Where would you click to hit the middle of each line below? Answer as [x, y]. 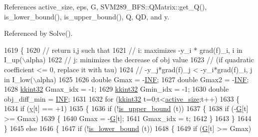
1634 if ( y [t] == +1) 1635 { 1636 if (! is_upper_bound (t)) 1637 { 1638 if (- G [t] [126, 108]
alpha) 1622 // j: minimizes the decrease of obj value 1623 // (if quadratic [140, 60]
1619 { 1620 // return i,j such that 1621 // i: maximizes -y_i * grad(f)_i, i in [123, 50]
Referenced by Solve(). [38, 33]
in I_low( [18, 79]
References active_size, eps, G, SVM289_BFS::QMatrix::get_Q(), [106, 6]
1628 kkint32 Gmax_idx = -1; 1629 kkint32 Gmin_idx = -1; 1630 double [117, 89]
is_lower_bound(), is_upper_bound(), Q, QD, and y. [87, 16]
